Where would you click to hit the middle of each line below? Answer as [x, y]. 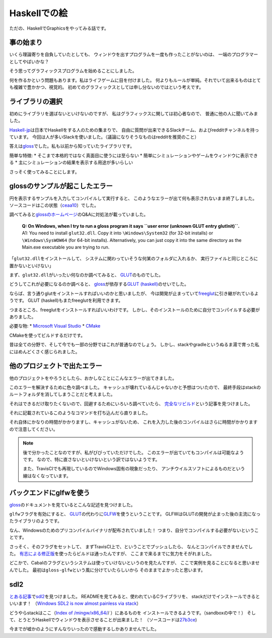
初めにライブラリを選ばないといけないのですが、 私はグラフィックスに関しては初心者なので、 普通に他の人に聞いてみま [134, 113]
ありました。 [23, 317]
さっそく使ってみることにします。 [44, 172]
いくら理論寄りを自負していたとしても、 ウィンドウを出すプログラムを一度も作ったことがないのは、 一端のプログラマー [134, 54]
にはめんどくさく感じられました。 [45, 352]
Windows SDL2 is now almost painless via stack [87, 603]
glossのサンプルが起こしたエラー [61, 186]
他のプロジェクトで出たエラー [56, 366]
